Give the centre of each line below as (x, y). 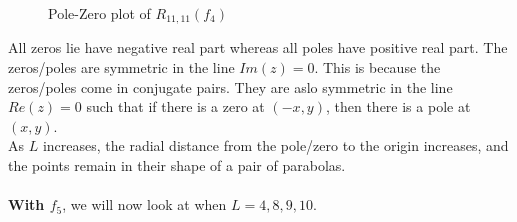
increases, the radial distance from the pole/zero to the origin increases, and (275, 145)
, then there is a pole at (398, 106)
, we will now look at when (144, 204)
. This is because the (377, 67)
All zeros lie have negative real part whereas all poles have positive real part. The (258, 47)
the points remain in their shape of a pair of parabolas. (177, 165)
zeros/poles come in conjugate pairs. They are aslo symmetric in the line (230, 86)
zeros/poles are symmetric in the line (121, 67)
